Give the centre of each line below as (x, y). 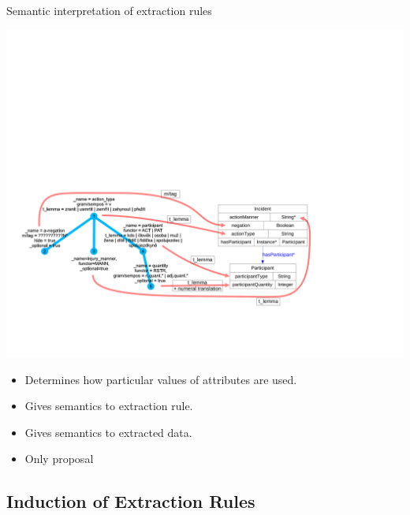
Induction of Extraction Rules (131, 501)
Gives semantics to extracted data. (108, 432)
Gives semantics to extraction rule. (109, 406)
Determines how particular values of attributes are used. (161, 379)
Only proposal (59, 459)
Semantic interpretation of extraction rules (109, 10)
